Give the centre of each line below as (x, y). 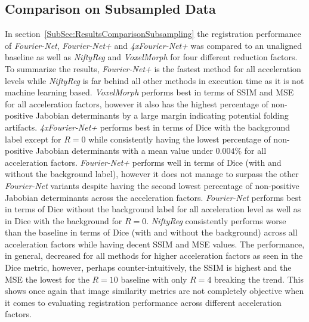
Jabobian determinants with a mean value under (124, 151)
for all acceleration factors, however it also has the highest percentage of (137, 103)
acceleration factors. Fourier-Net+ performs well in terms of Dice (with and (143, 162)
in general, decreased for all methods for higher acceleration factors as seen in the (154, 256)
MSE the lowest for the (47, 279)
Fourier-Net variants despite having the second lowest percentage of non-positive (152, 185)
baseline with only (154, 279)
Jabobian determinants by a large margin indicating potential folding (162, 115)
